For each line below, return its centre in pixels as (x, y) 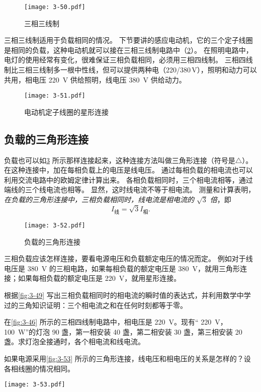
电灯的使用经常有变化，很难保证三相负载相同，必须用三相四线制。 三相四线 (128, 60)
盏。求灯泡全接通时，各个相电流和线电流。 (74, 341)
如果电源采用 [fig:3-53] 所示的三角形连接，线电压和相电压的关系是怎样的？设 (127, 358)
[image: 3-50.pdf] (55, 7)
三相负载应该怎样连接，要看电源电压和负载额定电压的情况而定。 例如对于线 (128, 258)
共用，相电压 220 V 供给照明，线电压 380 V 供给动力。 (95, 79)
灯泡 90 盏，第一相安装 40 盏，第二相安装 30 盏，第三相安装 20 (139, 331)
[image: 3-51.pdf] (55, 96)
